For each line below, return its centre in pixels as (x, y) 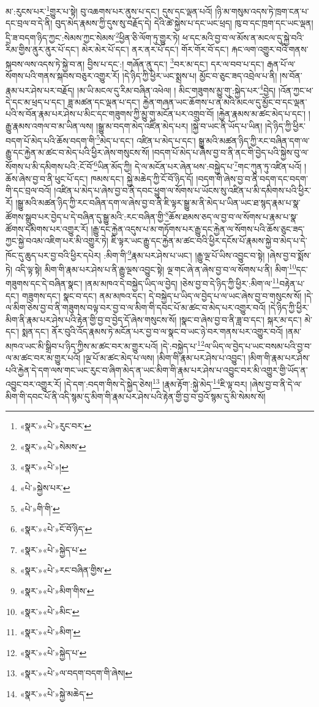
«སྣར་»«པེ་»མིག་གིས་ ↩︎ (57, 591)
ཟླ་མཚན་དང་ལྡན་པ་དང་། (104, 101)
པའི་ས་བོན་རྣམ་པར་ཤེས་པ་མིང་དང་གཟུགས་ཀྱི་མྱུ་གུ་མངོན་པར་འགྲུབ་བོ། (110, 114)
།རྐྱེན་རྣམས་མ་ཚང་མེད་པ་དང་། (261, 114)
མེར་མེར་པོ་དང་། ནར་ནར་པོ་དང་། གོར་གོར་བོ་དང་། (155, 49)
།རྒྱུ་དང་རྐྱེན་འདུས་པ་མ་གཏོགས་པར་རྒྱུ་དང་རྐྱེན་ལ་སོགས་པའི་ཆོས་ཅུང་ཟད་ (198, 228)
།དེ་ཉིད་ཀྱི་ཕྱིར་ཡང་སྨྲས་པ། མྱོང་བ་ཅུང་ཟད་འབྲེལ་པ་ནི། (200, 75)
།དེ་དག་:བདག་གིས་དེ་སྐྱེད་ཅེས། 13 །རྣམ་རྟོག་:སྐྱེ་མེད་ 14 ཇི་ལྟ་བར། (156, 383)
